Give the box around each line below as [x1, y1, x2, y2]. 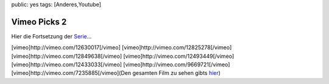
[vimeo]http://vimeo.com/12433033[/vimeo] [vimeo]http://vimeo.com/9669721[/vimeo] [11, 61, 230, 68]
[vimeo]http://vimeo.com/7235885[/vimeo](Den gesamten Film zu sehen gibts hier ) [11, 69, 221, 77]
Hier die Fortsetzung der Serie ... [11, 32, 92, 40]
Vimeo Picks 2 [11, 16, 67, 27]
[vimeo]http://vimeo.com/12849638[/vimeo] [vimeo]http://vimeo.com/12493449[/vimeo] [11, 52, 235, 60]
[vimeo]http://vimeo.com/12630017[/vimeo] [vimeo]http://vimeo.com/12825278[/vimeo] [11, 44, 232, 51]
